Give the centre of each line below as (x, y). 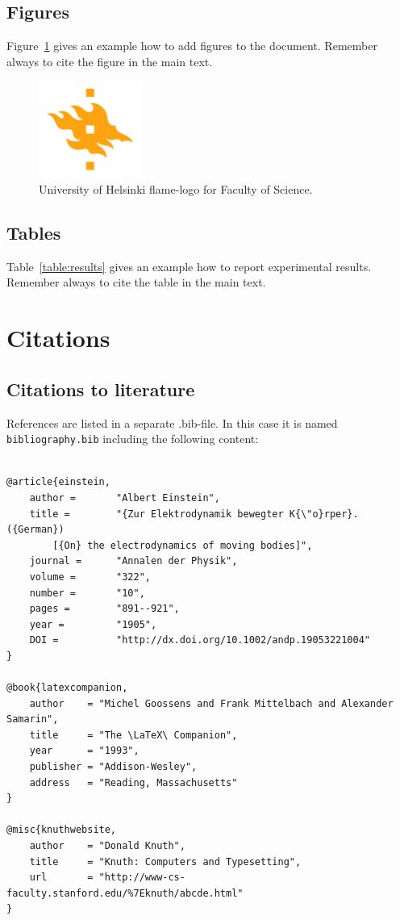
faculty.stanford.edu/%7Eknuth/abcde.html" (125, 893)
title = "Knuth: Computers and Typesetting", (165, 861)
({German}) (35, 530)
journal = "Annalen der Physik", (133, 561)
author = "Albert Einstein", (125, 498)
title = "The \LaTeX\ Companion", (133, 735)
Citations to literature (101, 389)
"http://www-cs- (142, 878)
